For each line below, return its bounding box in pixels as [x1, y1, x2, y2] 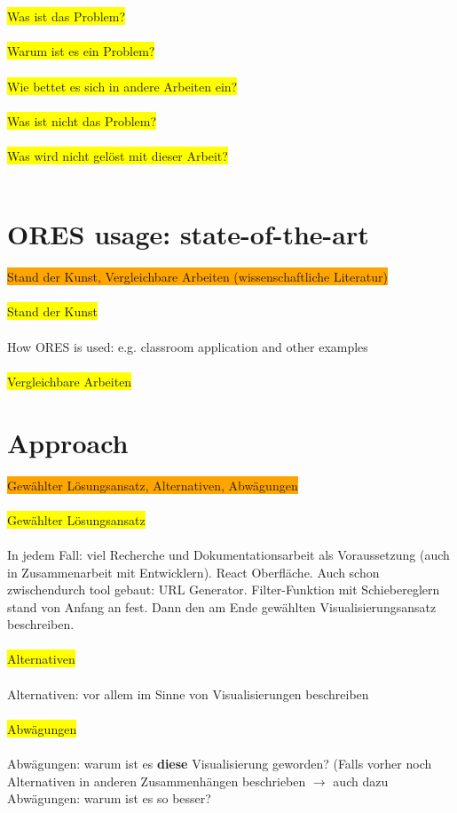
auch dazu [333, 771, 389, 790]
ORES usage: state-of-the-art [7, 216, 369, 252]
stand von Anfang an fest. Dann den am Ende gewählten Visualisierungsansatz [7, 597, 437, 616]
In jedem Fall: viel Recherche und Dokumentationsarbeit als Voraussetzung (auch [7, 545, 450, 563]
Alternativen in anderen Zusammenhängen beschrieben [7, 771, 306, 790]
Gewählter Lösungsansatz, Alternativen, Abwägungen [7, 475, 298, 494]
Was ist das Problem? [7, 7, 126, 26]
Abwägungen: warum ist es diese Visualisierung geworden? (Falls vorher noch [7, 754, 432, 773]
